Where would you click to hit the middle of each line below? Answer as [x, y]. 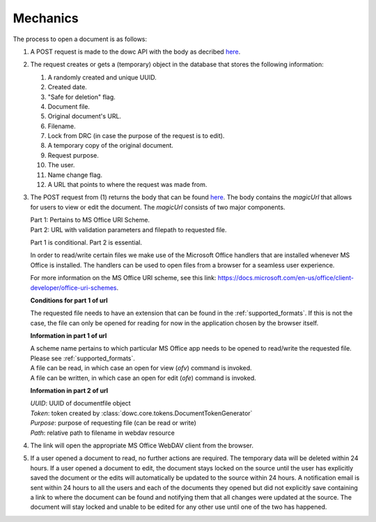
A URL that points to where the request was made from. [127, 185]
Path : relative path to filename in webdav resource [103, 433]
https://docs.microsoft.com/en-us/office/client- [286, 278]
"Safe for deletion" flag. [82, 97]
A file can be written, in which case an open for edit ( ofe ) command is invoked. [143, 378]
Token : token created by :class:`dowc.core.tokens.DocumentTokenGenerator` [141, 413]
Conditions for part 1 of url [69, 300]
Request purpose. [73, 155]
